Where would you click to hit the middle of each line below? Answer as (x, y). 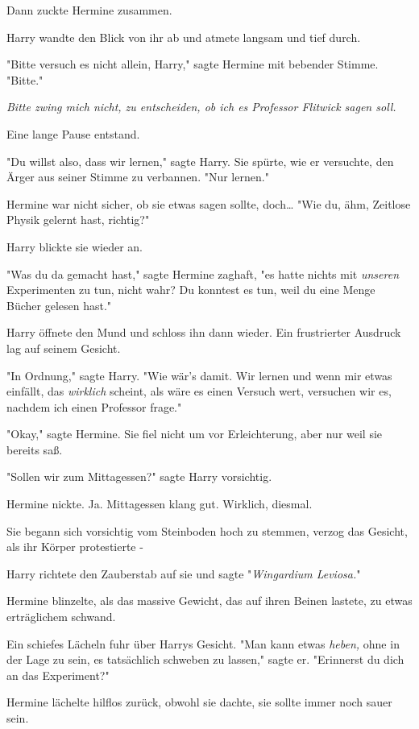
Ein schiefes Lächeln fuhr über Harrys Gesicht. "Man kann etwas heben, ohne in (203, 643)
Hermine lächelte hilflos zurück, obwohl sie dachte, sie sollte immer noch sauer (199, 702)
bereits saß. (35, 449)
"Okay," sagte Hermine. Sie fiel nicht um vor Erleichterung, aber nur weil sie (195, 434)
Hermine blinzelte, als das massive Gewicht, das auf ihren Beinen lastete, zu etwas (209, 601)
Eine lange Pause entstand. (73, 133)
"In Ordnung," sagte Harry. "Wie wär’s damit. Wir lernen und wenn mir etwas (199, 375)
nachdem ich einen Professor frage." (94, 406)
